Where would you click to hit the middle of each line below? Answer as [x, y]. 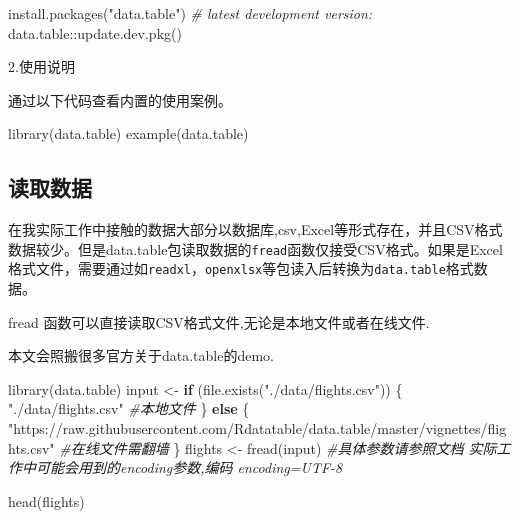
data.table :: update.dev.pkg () [95, 32]
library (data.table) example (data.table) [128, 133]
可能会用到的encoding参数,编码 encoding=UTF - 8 [189, 467]
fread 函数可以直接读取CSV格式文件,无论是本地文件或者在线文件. [219, 321]
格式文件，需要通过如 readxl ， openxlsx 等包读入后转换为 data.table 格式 [241, 268]
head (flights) [46, 500]
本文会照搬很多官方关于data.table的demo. [141, 355]
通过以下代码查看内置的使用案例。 [120, 99]
